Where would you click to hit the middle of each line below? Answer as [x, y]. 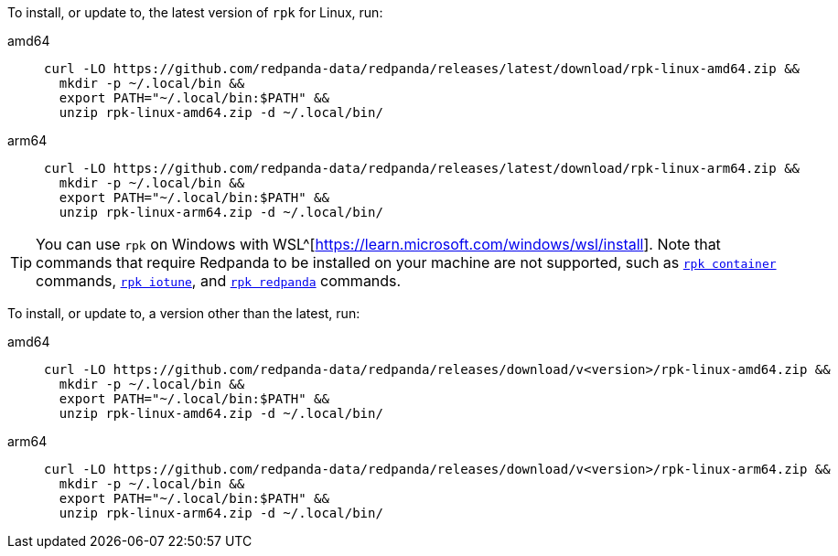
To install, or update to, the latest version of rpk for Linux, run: [195, 12]
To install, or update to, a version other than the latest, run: [184, 313]
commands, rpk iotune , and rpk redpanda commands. [219, 281]
